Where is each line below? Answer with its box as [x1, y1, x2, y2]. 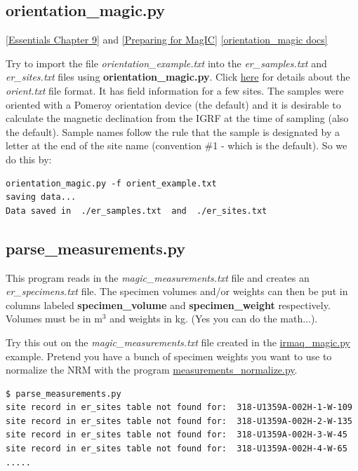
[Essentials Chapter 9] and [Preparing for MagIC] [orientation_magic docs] [6, 32, 328, 47]
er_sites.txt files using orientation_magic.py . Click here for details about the [6, 69, 350, 84]
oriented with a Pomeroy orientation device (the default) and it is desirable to [6, 97, 341, 111]
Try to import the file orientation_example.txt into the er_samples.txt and [6, 55, 327, 70]
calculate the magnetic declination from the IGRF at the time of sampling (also [6, 111, 349, 125]
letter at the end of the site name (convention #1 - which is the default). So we [6, 138, 347, 153]
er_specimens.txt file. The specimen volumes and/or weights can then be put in [6, 284, 348, 299]
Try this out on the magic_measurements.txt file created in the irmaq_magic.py [6, 334, 350, 349]
